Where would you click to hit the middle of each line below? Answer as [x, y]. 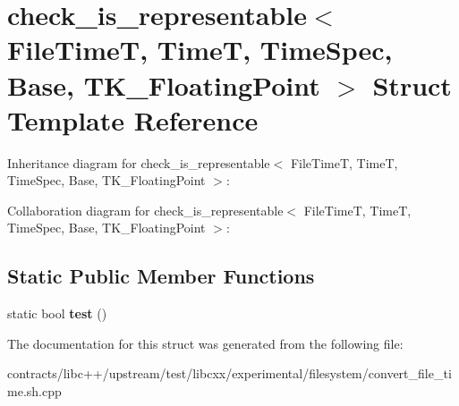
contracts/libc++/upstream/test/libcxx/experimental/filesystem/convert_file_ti [229, 373]
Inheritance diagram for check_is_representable [139, 162]
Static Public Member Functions [161, 276]
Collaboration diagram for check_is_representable [145, 210]
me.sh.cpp [34, 391]
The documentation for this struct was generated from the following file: [205, 343]
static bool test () [57, 313]
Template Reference [133, 119]
